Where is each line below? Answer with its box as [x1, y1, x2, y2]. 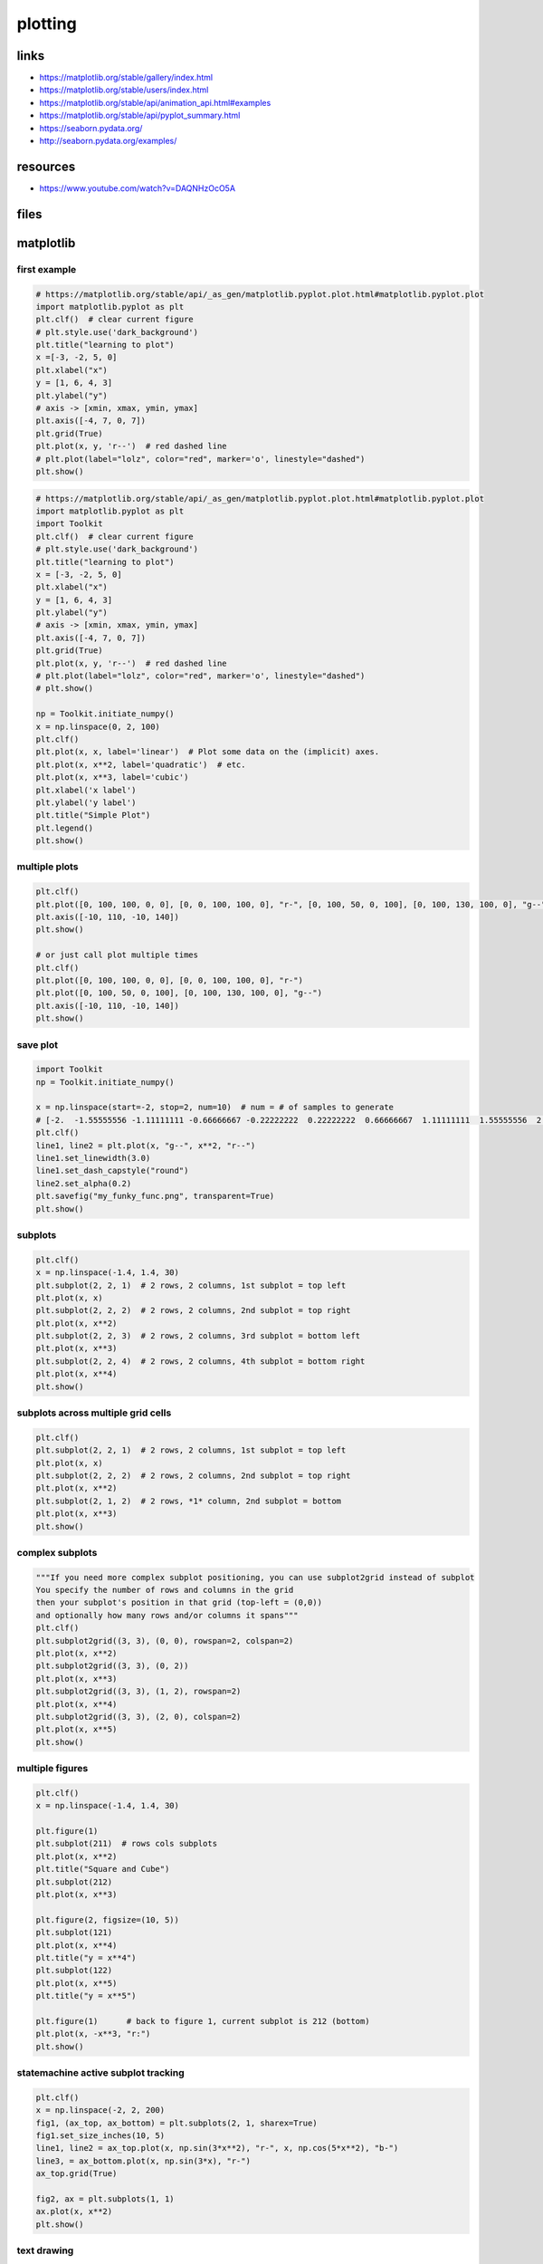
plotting [16, 14, 77, 34]
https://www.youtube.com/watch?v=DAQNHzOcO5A [39, 182, 235, 194]
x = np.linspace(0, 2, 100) [35, 721, 160, 732]
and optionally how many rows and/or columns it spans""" [35, 1610, 299, 1620]
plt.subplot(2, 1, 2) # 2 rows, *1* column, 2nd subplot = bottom [35, 1495, 342, 1506]
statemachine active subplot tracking [16, 2067, 185, 2079]
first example [16, 263, 77, 275]
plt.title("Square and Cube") [35, 1864, 170, 1875]
